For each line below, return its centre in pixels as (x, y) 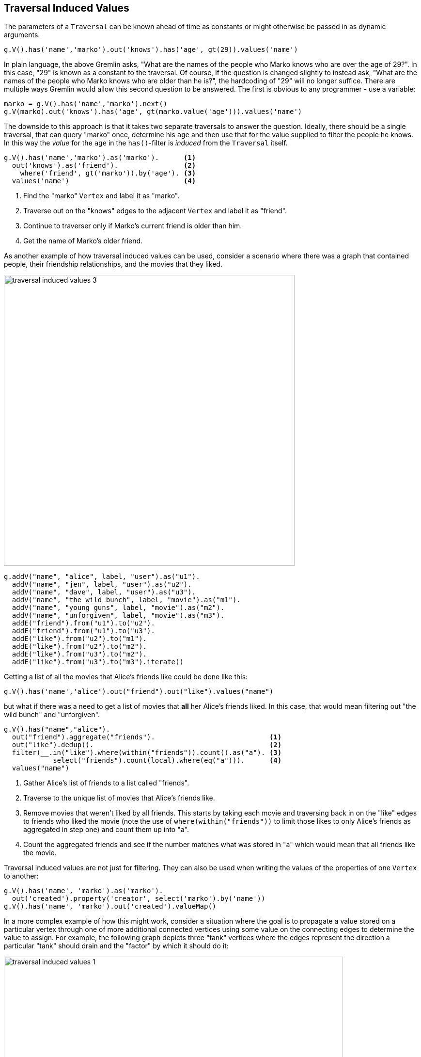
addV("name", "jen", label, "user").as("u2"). (102, 585)
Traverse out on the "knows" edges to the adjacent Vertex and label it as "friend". (155, 211)
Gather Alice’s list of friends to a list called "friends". (106, 783)
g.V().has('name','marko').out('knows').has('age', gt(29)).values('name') (151, 50)
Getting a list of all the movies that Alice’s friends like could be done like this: (126, 677)
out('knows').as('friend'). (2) (104, 166)
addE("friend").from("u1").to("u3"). (83, 631)
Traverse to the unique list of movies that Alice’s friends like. (119, 798)
